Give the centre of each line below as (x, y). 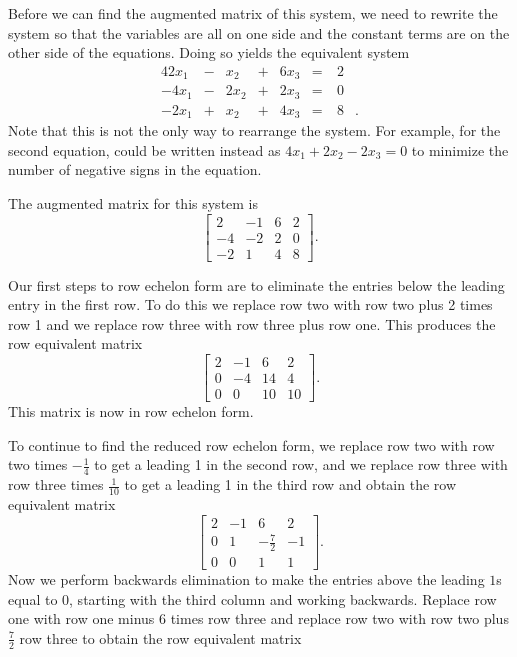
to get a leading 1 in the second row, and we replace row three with (301, 464)
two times (38, 464)
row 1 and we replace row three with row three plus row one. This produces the (252, 323)
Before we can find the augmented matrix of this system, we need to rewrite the (253, 13)
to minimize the (460, 149)
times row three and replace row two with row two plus (339, 618)
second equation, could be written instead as (144, 149)
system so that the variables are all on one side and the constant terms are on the (259, 32)
